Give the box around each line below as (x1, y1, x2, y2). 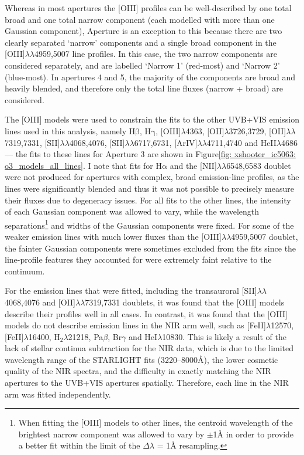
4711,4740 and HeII (206, 136, 277, 148)
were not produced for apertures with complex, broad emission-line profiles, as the (5, 171, 299, 183)
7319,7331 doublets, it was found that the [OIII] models (85, 296, 285, 308)
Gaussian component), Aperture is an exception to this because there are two (5, 25, 282, 37)
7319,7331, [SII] (5, 136, 60, 148)
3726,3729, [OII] (229, 124, 286, 137)
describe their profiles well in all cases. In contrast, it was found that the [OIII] (5, 307, 288, 320)
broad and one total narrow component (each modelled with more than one (5, 13, 275, 25)
